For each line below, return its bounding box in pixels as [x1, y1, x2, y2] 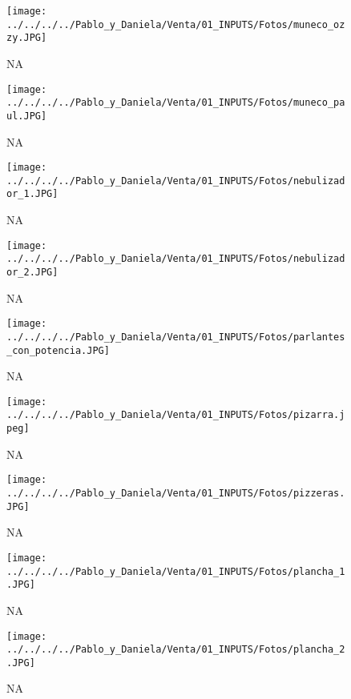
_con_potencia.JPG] [6, 344, 110, 356]
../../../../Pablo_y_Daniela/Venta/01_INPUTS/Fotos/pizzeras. [6, 488, 345, 500]
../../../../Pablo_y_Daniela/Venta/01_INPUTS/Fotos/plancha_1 [6, 565, 345, 577]
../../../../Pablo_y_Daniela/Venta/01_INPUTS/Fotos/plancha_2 [6, 644, 345, 656]
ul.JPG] [6, 110, 47, 122]
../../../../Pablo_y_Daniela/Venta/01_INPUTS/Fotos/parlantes [6, 331, 345, 343]
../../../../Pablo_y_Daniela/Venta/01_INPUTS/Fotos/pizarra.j [6, 409, 345, 421]
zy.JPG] [6, 32, 47, 44]
